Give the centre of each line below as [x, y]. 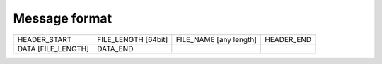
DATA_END [115, 49]
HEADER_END [288, 39]
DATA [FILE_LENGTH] [53, 49]
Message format [63, 18]
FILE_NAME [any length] [216, 39]
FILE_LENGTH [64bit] [132, 39]
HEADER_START [45, 39]
